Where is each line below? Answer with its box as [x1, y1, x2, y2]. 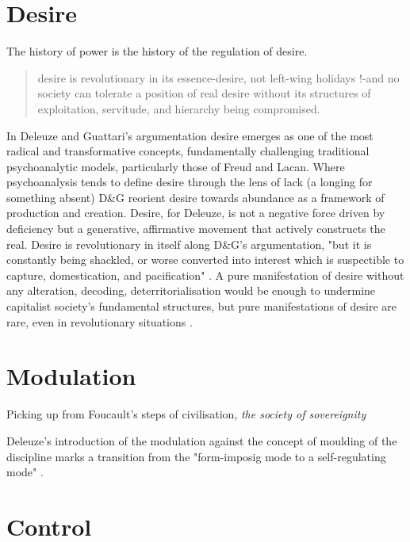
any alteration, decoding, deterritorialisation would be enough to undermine [6, 282, 376, 299]
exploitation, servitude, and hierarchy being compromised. [37, 100, 320, 116]
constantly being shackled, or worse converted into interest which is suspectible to [6, 251, 404, 268]
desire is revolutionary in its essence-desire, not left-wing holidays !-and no [37, 69, 400, 86]
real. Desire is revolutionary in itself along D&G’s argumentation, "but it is [6, 235, 372, 252]
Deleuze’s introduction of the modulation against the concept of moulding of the [6, 432, 397, 448]
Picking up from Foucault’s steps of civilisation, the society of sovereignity [6, 406, 366, 422]
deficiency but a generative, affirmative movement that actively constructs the [6, 220, 385, 237]
